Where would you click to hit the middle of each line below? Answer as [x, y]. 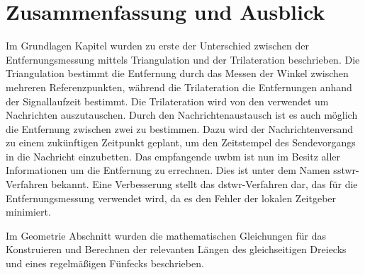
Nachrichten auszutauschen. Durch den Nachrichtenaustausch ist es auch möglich [182, 115]
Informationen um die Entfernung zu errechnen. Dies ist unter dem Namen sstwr [181, 170]
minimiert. [28, 212]
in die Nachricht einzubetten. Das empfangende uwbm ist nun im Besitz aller [173, 156]
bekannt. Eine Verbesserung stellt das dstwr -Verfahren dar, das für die [204, 184]
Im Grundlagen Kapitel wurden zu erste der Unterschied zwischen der [157, 46]
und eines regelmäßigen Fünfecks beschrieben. [105, 263]
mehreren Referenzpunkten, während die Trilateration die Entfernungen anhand [179, 87]
